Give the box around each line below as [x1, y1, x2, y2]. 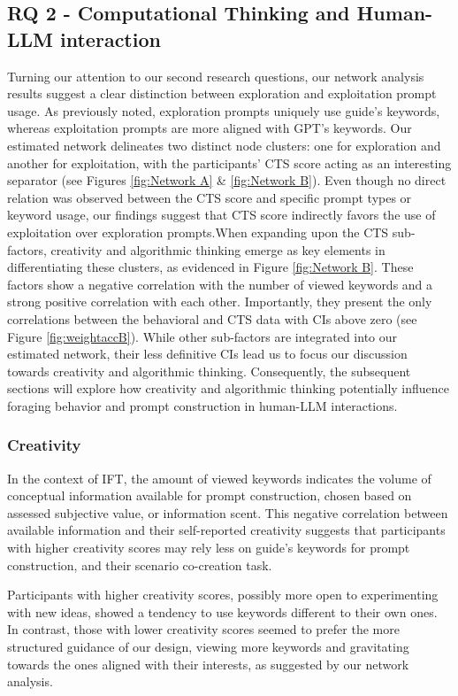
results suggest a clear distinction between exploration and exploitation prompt [7, 84, 437, 103]
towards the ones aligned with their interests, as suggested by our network [7, 654, 409, 673]
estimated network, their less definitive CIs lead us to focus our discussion [7, 344, 408, 363]
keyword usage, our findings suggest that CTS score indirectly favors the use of [7, 205, 436, 224]
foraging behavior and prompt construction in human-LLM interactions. [7, 396, 398, 414]
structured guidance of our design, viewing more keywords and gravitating [7, 638, 409, 656]
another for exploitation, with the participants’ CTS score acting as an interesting [7, 153, 452, 172]
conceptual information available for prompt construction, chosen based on [7, 486, 412, 505]
